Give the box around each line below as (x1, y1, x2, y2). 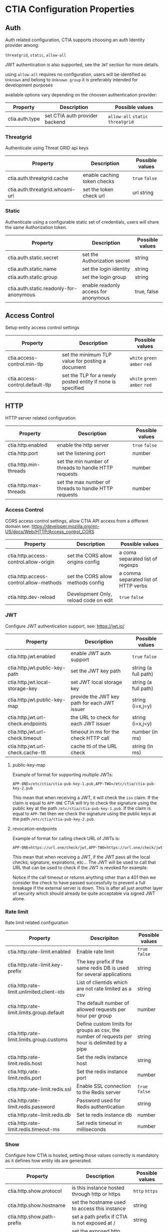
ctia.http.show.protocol (7, 1187, 62, 1194)
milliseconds (76, 1126, 106, 1133)
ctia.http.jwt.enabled (7, 653, 56, 660)
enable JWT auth (70, 650, 111, 657)
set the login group (82, 273, 126, 280)
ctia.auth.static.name (7, 265, 57, 272)
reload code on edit (67, 596, 113, 603)
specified (61, 384, 84, 391)
